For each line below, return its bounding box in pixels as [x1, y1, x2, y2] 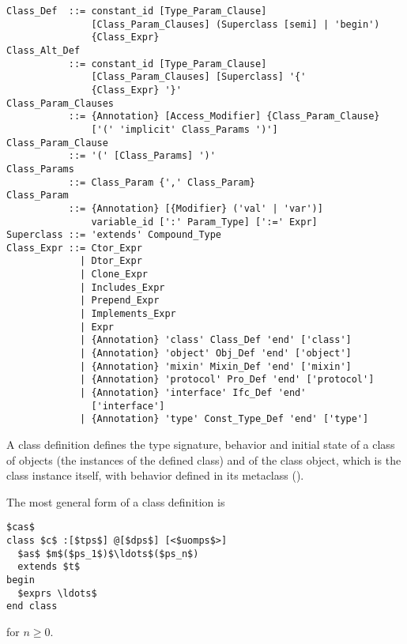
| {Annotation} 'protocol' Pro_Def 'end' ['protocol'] [80, 374, 375, 386]
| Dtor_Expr [80, 255, 142, 267]
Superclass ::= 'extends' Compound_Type [6, 229, 222, 241]
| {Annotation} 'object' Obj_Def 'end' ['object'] [80, 348, 352, 360]
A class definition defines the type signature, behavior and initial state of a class [6, 436, 395, 452]
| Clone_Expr [80, 269, 148, 281]
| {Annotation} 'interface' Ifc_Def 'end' [80, 387, 307, 399]
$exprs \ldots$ [17, 587, 97, 599]
